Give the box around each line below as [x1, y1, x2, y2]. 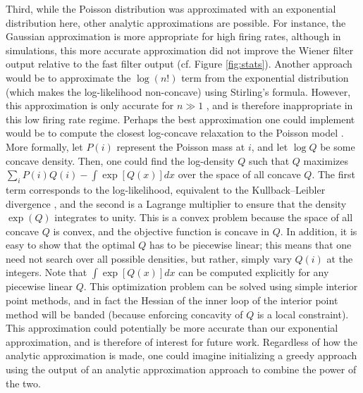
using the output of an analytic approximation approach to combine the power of [6, 362, 357, 377]
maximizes [303, 153, 349, 168]
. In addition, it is [280, 223, 357, 238]
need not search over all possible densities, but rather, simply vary [6, 251, 292, 266]
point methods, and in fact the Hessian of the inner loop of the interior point [6, 293, 338, 308]
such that [248, 153, 290, 168]
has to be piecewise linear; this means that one [149, 237, 352, 252]
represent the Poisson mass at [116, 139, 245, 154]
